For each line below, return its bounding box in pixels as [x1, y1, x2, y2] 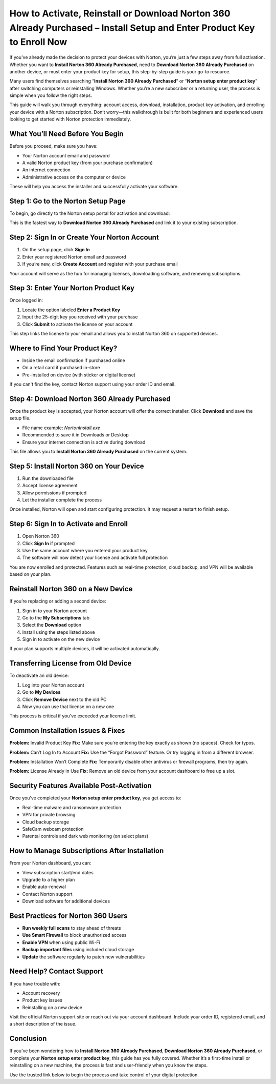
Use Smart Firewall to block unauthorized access [22, 932, 127, 938]
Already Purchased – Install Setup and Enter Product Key [9, 22, 255, 33]
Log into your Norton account [22, 682, 84, 688]
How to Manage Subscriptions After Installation [9, 847, 164, 855]
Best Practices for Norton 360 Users [9, 911, 128, 920]
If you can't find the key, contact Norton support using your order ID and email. [9, 381, 176, 387]
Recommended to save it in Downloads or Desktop [22, 432, 129, 438]
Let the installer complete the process [22, 496, 102, 503]
